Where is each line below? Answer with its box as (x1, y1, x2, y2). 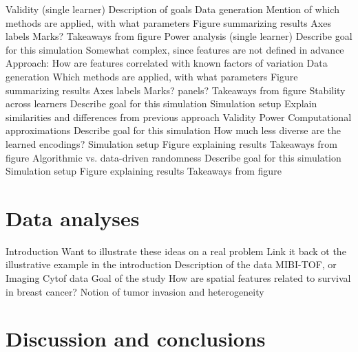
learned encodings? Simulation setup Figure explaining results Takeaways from (6, 136, 337, 151)
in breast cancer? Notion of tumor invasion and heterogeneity (6, 284, 264, 298)
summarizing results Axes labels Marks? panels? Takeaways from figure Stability (6, 82, 346, 97)
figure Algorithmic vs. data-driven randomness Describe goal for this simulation (6, 150, 341, 164)
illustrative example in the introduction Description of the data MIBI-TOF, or (6, 257, 337, 272)
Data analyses (6, 203, 140, 232)
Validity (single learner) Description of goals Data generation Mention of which (6, 2, 339, 16)
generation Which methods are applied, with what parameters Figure (6, 69, 298, 83)
